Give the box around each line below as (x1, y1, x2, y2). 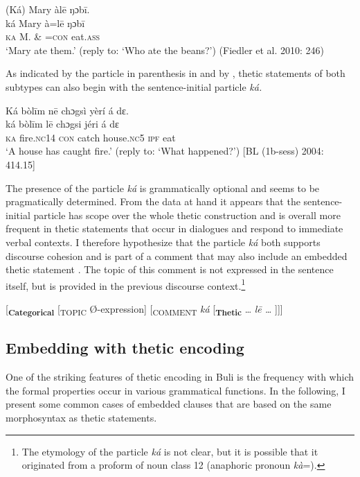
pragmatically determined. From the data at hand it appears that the (6, 194, 300, 209)
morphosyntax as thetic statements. (6, 410, 157, 425)
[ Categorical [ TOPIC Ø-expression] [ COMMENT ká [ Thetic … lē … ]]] (6, 301, 283, 318)
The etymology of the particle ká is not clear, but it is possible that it (21, 444, 318, 458)
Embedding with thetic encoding (6, 337, 244, 358)
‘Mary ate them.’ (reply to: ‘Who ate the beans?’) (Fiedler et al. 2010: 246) (6, 42, 325, 57)
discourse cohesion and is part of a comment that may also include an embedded (6, 248, 348, 263)
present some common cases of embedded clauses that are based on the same (6, 397, 332, 411)
